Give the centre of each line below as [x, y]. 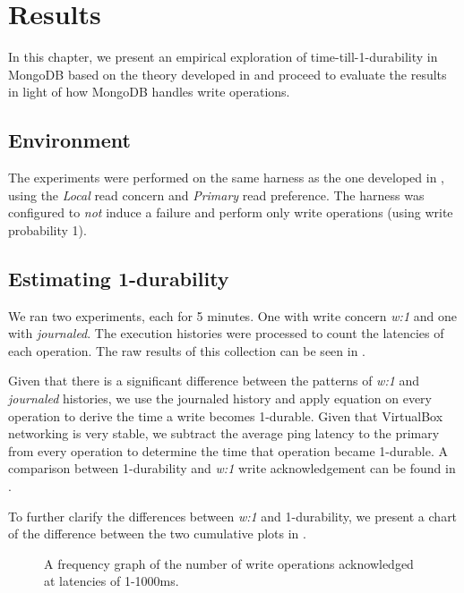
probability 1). [47, 229]
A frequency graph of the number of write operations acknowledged [229, 563]
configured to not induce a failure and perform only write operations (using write [231, 212]
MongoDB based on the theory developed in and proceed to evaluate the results [228, 74]
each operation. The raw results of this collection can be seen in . [187, 350]
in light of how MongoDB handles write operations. [149, 92]
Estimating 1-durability [119, 278]
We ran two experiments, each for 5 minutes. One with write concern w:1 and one [232, 315]
